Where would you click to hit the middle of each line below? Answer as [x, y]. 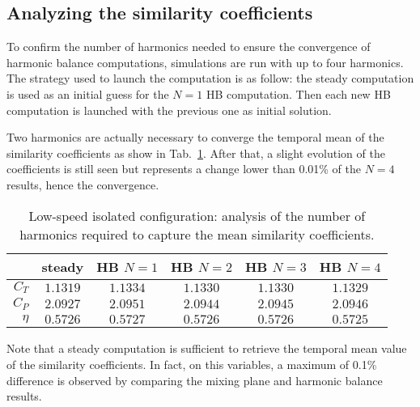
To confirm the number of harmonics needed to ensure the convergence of [189, 47]
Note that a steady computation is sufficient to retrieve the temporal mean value [207, 348]
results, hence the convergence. [83, 184]
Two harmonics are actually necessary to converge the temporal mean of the [195, 137]
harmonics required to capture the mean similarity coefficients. [197, 234]
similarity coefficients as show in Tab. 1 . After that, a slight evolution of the [196, 153]
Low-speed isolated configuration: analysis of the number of [197, 215]
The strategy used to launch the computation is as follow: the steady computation [210, 78]
